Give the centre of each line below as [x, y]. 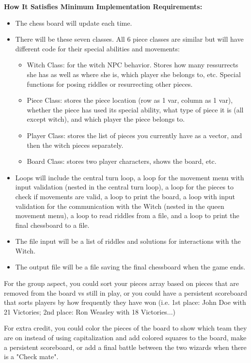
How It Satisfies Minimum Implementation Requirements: [103, 6]
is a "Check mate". [31, 356]
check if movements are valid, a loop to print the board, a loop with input [125, 196]
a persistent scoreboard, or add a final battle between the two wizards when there [125, 347]
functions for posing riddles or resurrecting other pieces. [110, 84]
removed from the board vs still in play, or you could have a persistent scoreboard [125, 292]
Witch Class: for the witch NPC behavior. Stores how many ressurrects [133, 65]
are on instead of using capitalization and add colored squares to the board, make [125, 338]
